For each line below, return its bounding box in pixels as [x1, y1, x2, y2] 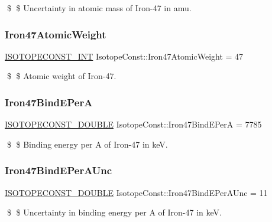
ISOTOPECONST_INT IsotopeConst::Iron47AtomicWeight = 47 [5, 50, 244, 62]
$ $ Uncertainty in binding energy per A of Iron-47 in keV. [7, 206, 222, 218]
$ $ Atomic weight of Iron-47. [7, 70, 116, 82]
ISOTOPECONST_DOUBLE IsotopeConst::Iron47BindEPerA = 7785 [5, 118, 262, 130]
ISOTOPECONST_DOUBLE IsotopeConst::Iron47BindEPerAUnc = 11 [5, 186, 268, 198]
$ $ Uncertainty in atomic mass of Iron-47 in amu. [7, 2, 192, 14]
